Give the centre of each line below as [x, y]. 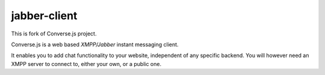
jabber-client [44, 16]
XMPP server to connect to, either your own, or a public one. [86, 64]
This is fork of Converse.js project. [54, 34]
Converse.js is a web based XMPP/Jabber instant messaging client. [95, 44]
